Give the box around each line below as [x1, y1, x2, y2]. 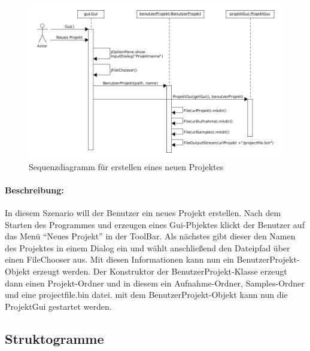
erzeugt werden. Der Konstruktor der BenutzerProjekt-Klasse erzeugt [33, 265, 287, 278]
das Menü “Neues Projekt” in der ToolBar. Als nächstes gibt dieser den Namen [5, 230, 296, 242]
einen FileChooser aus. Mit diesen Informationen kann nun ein [5, 253, 234, 266]
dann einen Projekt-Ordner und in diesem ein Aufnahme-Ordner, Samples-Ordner [5, 276, 305, 289]
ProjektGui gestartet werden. [5, 300, 112, 312]
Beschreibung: [5, 183, 64, 196]
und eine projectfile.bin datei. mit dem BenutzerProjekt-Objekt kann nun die [5, 288, 288, 301]
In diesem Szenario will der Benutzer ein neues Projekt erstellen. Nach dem [5, 207, 281, 219]
